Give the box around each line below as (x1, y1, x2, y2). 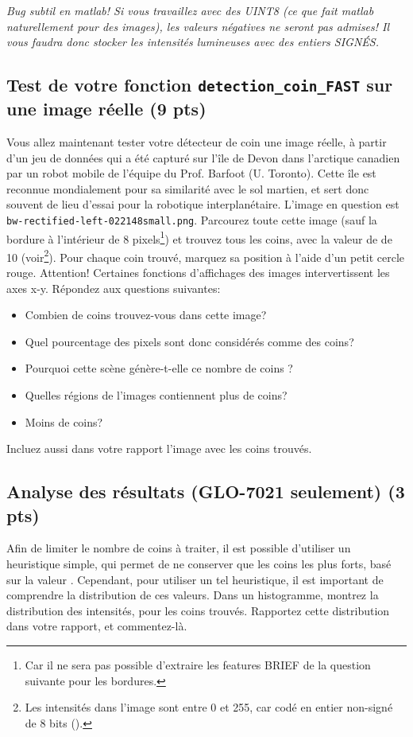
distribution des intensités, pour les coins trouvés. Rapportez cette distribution (6, 602, 390, 618)
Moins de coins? (25, 413, 103, 430)
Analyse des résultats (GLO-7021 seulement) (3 (6, 479, 405, 504)
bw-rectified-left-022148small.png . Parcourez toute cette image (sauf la (6, 211, 377, 228)
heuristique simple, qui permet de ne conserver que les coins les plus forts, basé (6, 556, 392, 572)
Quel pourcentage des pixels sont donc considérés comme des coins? (25, 333, 354, 349)
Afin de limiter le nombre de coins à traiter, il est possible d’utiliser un (6, 540, 351, 556)
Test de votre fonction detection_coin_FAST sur (6, 72, 393, 97)
